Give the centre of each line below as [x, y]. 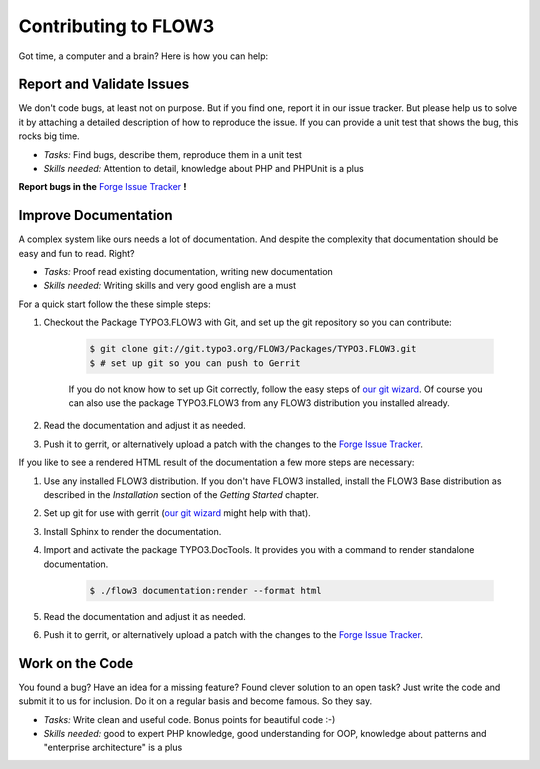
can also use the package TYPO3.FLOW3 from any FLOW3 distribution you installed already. [259, 403]
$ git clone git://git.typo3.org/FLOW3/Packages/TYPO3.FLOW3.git [253, 349]
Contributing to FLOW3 [116, 26]
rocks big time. [49, 136]
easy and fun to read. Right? [76, 253]
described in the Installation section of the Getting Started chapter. [181, 494]
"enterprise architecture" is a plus [113, 747]
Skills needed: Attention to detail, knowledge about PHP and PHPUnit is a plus [203, 169]
